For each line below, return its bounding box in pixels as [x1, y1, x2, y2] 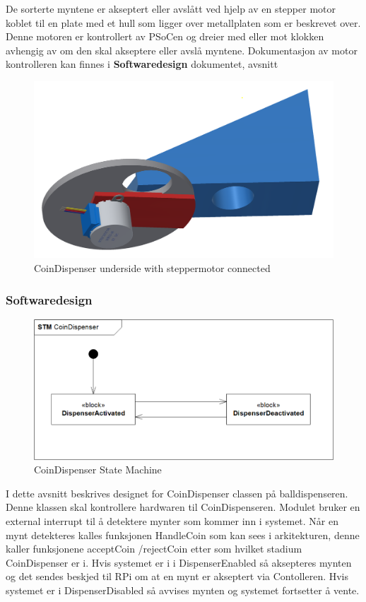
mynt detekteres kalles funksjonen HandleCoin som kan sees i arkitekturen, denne [6, 527, 360, 542]
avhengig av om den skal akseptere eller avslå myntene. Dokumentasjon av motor [6, 42, 358, 57]
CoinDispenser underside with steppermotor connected [34, 261, 271, 276]
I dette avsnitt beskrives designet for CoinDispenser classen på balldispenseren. [6, 485, 348, 500]
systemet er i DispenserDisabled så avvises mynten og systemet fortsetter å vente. [6, 582, 360, 597]
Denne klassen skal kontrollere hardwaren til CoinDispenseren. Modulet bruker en [6, 500, 360, 514]
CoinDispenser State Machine [34, 462, 162, 477]
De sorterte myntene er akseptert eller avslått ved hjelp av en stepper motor [6, 1, 336, 16]
